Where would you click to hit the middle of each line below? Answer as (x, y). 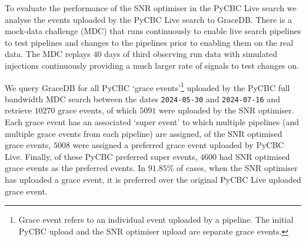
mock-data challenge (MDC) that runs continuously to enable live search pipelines (153, 31)
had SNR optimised (255, 156)
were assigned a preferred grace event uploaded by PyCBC (178, 145)
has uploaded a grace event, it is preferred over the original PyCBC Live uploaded (153, 180)
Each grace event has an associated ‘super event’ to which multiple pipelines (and (152, 122)
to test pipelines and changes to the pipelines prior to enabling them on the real (149, 42)
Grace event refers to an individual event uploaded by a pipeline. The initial (156, 220)
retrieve (18, 110)
